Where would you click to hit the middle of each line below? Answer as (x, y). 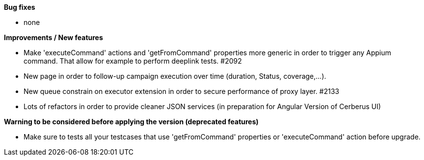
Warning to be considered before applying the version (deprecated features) (131, 122)
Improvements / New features (53, 37)
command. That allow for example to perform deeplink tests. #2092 (133, 61)
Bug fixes (20, 7)
